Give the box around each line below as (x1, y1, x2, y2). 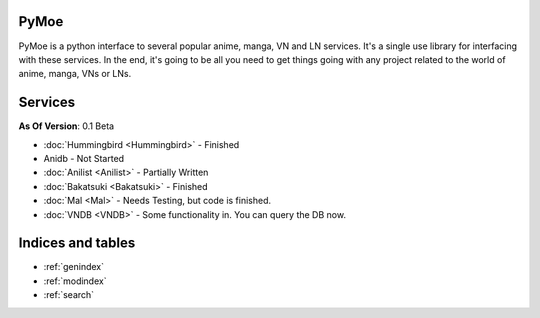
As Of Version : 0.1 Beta (18, 120, 115, 132)
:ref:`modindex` (43, 275, 107, 287)
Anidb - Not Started (43, 152, 125, 164)
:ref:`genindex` (43, 261, 105, 273)
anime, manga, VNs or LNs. (18, 68, 132, 80)
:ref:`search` (43, 289, 95, 301)
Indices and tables (18, 235, 136, 252)
